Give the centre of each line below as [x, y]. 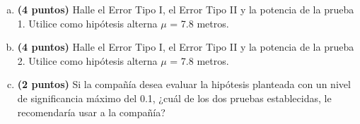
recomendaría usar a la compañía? [91, 112]
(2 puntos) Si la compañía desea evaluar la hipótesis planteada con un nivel [184, 84]
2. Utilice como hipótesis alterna [87, 60]
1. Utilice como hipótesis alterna [87, 23]
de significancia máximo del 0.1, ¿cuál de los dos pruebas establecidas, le [174, 98]
